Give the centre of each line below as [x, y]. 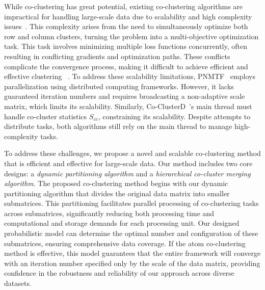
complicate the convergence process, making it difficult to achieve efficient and [126, 66]
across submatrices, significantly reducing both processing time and [109, 213]
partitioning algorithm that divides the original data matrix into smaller [117, 193]
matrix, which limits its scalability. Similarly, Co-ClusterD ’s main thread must [128, 106]
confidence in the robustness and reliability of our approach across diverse [119, 273]
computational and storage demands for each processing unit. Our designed [122, 223]
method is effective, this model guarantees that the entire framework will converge [132, 253]
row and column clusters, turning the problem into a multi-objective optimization [131, 36]
